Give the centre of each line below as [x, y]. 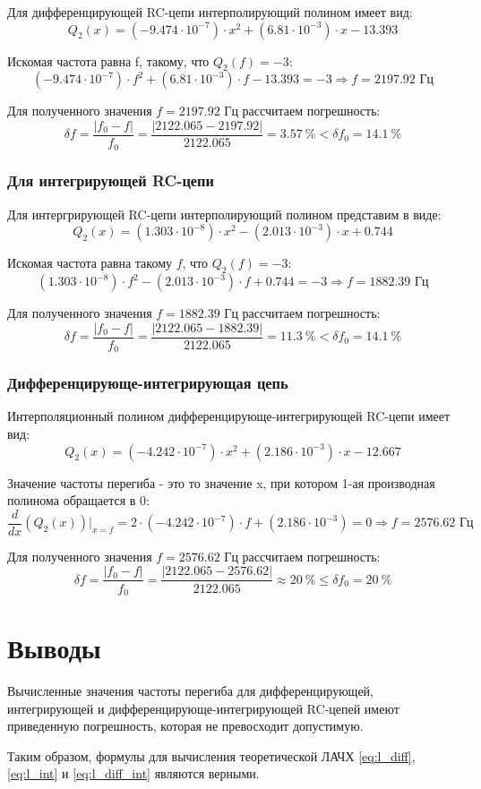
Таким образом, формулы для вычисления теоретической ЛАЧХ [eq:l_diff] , [211, 755]
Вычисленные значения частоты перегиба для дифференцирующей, [190, 691]
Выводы [54, 648]
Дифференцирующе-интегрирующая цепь [148, 383]
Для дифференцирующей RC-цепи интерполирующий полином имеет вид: [210, 12]
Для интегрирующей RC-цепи [111, 180]
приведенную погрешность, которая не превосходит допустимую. [185, 726]
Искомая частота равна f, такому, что [108, 60]
